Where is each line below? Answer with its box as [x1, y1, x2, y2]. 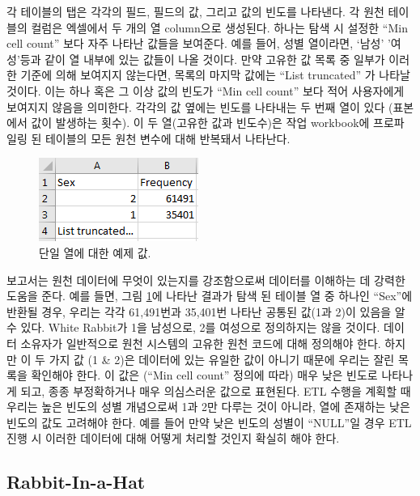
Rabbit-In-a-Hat [6, 469, 146, 494]
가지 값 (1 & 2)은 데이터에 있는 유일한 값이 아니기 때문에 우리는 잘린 [49, 350, 395, 367]
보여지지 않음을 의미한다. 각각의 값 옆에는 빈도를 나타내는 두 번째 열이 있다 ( [6, 98, 393, 115]
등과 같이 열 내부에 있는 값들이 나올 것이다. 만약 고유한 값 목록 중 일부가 [19, 50, 385, 67]
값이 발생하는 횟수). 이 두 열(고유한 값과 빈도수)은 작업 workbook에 [31, 114, 370, 131]
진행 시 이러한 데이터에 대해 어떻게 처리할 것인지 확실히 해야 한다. [6, 430, 340, 447]
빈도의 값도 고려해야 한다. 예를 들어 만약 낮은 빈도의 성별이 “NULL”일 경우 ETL [6, 413, 412, 430]
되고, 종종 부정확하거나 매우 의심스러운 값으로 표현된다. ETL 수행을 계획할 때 [20, 382, 411, 399]
